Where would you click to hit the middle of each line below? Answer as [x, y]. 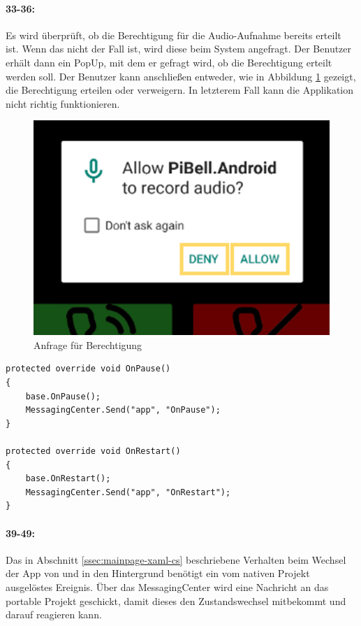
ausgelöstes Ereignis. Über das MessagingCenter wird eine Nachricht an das [167, 586]
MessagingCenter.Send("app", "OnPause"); [123, 410]
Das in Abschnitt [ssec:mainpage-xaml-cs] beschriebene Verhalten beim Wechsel [176, 559]
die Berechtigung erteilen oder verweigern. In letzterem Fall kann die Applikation [180, 90]
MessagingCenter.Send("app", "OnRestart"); [128, 492]
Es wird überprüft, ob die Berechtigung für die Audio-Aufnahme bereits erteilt [174, 35]
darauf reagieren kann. [54, 614]
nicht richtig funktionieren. [63, 103]
